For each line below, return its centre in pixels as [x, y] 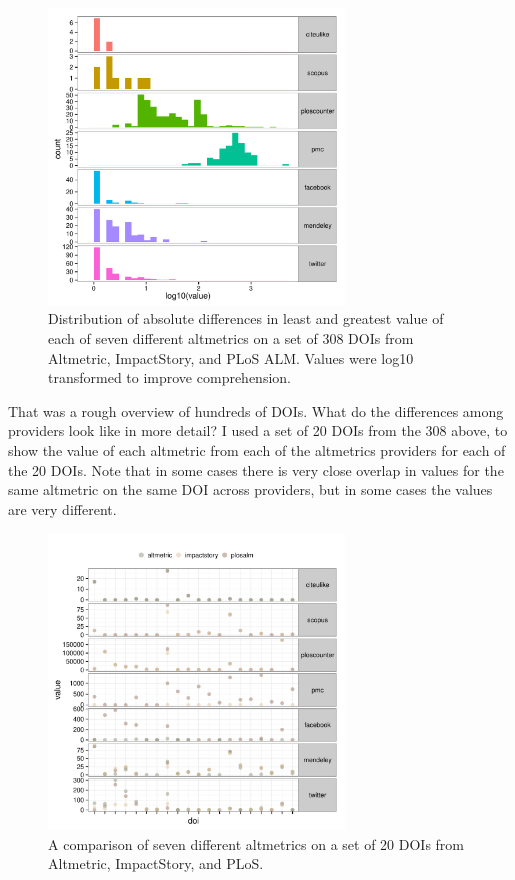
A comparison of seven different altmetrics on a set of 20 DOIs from [256, 843]
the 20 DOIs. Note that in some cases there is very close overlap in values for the [256, 469]
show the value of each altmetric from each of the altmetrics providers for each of [257, 449]
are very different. [62, 508]
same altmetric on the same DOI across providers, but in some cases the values [250, 489]
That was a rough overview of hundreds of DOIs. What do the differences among [256, 410]
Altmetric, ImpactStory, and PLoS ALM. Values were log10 [231, 357]
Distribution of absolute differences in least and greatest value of [246, 318]
